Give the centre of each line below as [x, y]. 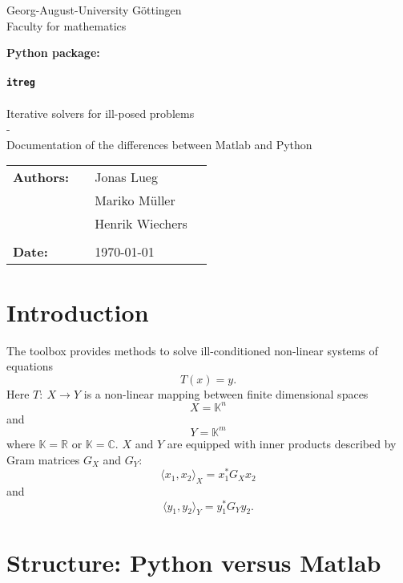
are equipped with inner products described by [282, 443]
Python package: [53, 53]
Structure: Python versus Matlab [194, 562]
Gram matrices [43, 459]
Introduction [78, 312]
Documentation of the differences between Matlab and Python [159, 144]
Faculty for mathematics [66, 25]
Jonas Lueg [126, 177]
